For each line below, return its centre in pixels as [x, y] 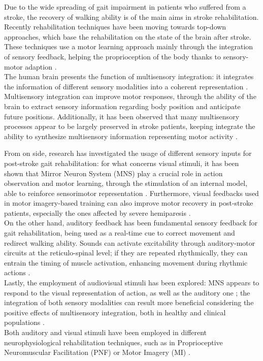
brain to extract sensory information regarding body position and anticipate [122, 106]
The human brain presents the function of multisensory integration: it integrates [129, 76]
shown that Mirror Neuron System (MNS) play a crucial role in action [113, 173]
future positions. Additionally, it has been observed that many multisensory [122, 116]
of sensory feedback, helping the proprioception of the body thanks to [113, 56]
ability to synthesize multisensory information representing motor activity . [121, 136]
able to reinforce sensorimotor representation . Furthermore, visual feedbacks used [131, 193]
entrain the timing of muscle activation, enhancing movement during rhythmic [126, 262]
